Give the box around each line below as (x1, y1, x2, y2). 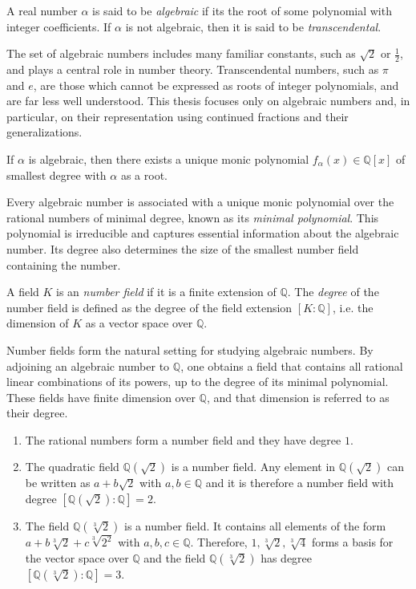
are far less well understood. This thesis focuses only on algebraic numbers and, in (6, 92, 410, 109)
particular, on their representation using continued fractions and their (6, 108, 349, 124)
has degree (261, 549, 313, 566)
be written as (25, 474, 91, 491)
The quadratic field (25, 458, 119, 475)
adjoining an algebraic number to (6, 357, 170, 374)
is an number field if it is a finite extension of (56, 283, 277, 300)
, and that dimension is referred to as (206, 388, 390, 405)
